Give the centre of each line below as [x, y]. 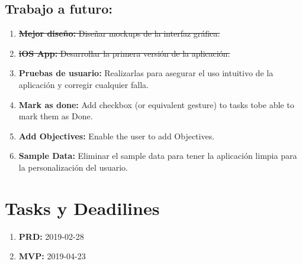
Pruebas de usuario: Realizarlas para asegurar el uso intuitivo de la [146, 73]
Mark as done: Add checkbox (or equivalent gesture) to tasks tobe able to [156, 104]
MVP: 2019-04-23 [52, 256]
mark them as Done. [56, 116]
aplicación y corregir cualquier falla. [83, 84]
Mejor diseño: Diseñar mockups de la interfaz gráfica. [119, 33]
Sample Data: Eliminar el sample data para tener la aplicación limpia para [158, 156]
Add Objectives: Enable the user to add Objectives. [117, 136]
